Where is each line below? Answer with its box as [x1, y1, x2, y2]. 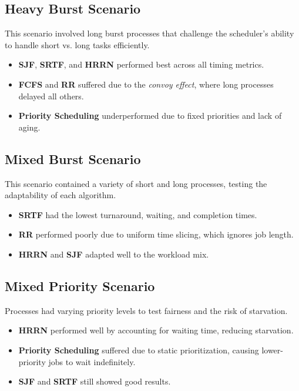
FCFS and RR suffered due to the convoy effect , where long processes [18, 78, 274, 90]
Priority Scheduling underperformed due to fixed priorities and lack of [18, 109, 282, 122]
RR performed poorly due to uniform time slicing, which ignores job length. [18, 228, 294, 240]
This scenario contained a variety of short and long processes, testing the [5, 177, 267, 189]
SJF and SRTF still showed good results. [18, 375, 171, 387]
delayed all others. [18, 89, 84, 102]
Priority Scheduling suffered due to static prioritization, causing [18, 343, 259, 356]
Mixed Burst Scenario [5, 149, 141, 168]
